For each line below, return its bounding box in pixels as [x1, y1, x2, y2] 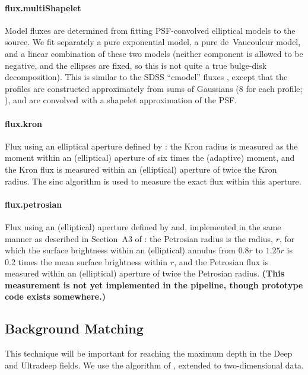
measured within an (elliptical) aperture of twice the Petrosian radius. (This [5, 267, 285, 279]
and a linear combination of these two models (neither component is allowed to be [5, 47, 303, 59]
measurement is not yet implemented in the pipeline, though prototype [5, 278, 303, 291]
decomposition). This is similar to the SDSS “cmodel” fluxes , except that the [5, 71, 288, 83]
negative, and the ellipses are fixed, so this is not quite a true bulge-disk [5, 59, 267, 71]
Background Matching [5, 319, 144, 338]
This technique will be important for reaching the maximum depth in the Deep [5, 347, 293, 360]
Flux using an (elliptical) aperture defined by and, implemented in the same [5, 220, 281, 233]
